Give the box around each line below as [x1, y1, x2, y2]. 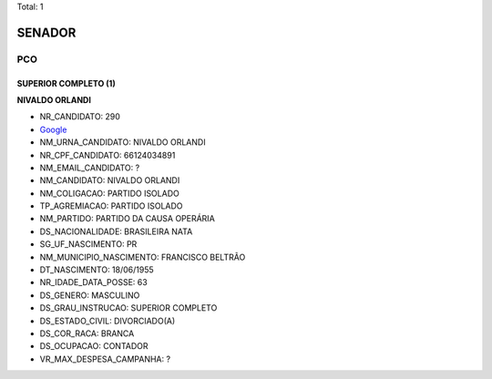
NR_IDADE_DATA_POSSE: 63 [39, 277, 148, 288]
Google [39, 124, 67, 135]
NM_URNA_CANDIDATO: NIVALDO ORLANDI [39, 137, 206, 148]
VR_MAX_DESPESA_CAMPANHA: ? [39, 353, 171, 364]
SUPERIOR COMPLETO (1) [16, 77, 116, 88]
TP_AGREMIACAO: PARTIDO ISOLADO [39, 200, 183, 211]
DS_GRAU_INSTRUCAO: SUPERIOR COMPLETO [39, 302, 218, 313]
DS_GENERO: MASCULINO [39, 290, 140, 301]
